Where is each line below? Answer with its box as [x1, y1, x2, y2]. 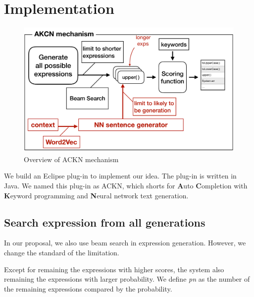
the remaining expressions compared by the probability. [4, 283, 172, 294]
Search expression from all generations [4, 214, 205, 230]
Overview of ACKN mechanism [24, 154, 119, 164]
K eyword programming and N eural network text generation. [4, 190, 189, 200]
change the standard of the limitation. [4, 247, 119, 258]
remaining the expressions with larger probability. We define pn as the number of [4, 274, 250, 284]
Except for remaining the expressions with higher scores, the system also [4, 264, 224, 274]
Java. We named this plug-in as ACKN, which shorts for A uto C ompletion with [4, 180, 248, 191]
